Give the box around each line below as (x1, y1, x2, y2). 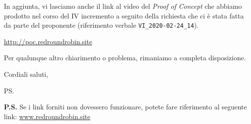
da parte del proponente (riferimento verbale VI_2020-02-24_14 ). (4, 20, 199, 30)
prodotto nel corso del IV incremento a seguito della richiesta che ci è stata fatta (4, 10, 244, 20)
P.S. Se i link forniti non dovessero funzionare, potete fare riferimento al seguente (4, 102, 247, 112)
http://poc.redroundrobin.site (4, 36, 92, 46)
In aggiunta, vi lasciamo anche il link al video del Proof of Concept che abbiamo (4, 1, 242, 11)
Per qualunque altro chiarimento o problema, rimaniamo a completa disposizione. (4, 53, 246, 63)
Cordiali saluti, (4, 69, 49, 79)
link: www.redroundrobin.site (4, 111, 90, 121)
